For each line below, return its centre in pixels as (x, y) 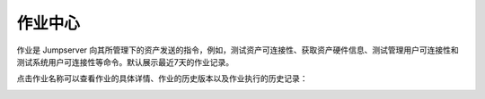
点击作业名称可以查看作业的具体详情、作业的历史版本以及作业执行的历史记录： (162, 78)
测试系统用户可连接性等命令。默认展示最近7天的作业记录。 (125, 62)
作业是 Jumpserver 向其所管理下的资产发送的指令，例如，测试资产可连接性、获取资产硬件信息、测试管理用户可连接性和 (238, 50)
